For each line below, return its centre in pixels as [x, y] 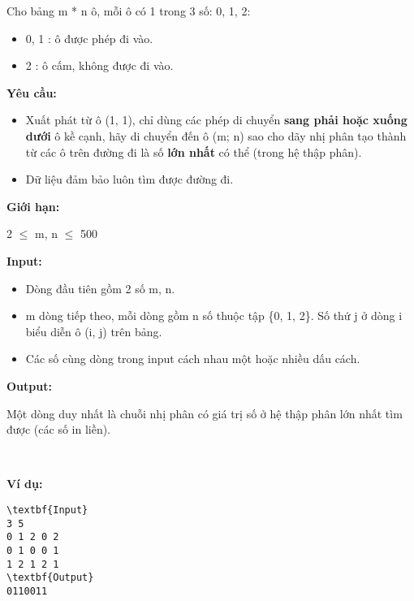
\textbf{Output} [50, 578]
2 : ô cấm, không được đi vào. [99, 65]
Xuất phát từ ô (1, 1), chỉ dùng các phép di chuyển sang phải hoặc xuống [216, 120]
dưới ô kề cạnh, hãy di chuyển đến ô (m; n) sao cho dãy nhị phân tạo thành [216, 135]
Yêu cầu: [32, 92]
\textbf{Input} [47, 510]
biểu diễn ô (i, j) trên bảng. [94, 331]
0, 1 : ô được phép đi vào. [89, 38]
